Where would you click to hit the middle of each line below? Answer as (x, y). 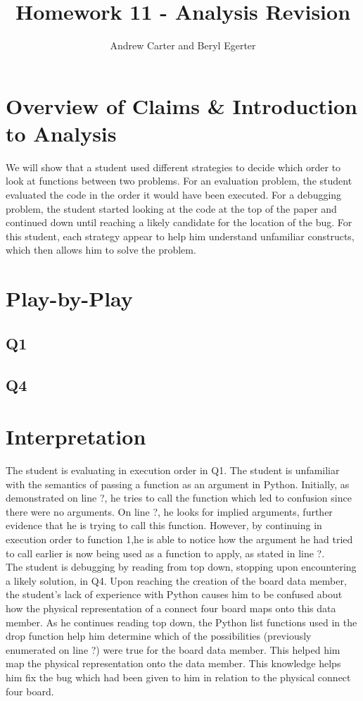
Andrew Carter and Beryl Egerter (183, 45)
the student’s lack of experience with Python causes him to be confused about (174, 594)
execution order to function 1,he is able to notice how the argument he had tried (179, 539)
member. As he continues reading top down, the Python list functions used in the (181, 622)
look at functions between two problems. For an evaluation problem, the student (179, 181)
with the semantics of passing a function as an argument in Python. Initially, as (178, 484)
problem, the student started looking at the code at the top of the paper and (171, 208)
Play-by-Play (69, 298)
